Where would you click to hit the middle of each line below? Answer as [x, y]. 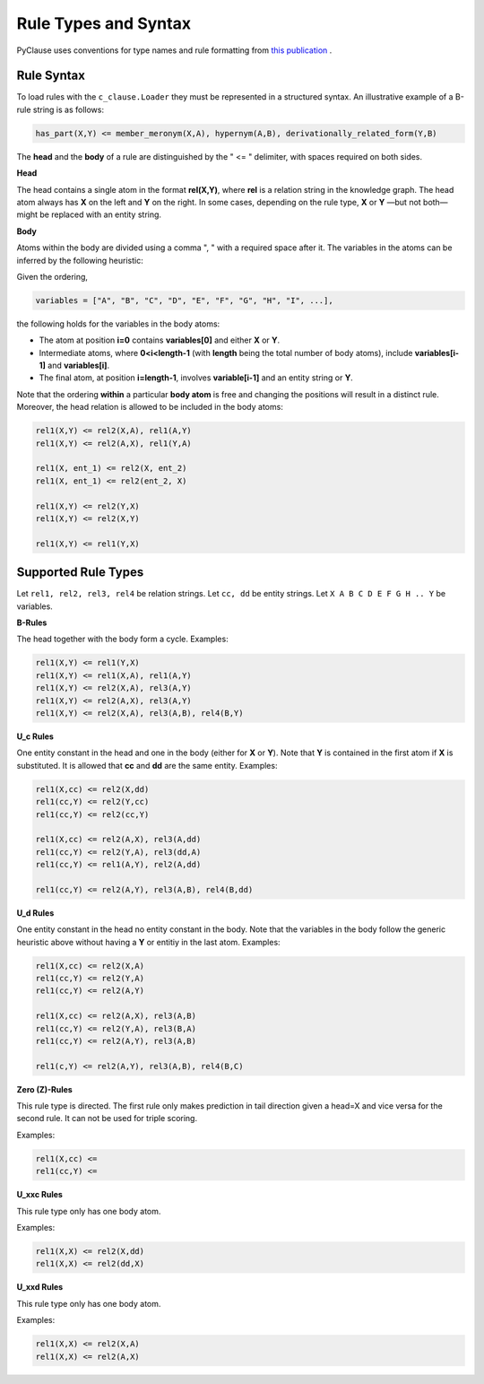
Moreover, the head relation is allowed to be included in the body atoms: [150, 407]
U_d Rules [35, 913]
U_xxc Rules [39, 1195]
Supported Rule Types [80, 573]
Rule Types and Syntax [104, 23]
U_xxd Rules [40, 1287]
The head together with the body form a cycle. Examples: [122, 639]
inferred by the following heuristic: [80, 260]
